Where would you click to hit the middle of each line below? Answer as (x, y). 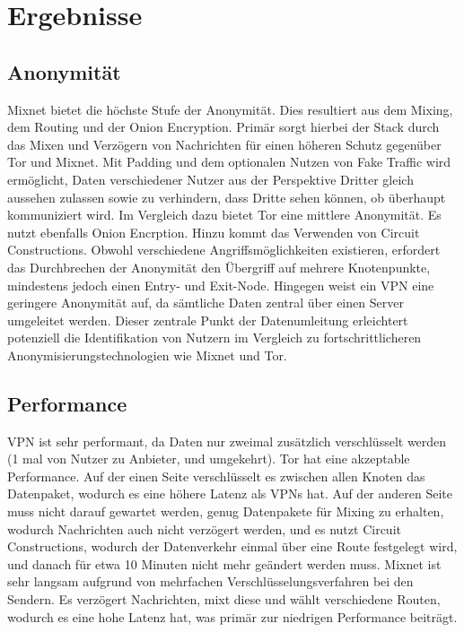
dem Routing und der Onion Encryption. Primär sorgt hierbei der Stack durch (223, 127)
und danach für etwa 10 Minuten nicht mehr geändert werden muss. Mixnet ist (224, 563)
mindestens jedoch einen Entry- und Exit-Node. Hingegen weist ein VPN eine (221, 285)
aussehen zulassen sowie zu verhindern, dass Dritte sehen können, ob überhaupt (227, 197)
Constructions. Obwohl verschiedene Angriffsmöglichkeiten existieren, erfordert (224, 250)
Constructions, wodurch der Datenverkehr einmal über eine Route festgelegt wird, (232, 546)
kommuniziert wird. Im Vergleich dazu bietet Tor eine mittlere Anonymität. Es (224, 215)
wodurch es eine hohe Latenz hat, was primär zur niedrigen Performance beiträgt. (232, 616)
